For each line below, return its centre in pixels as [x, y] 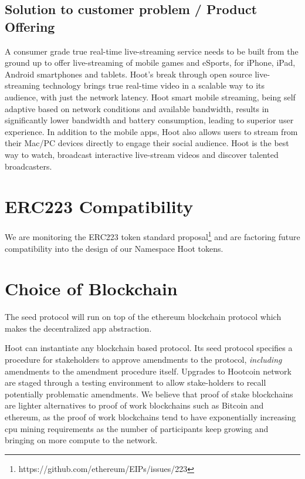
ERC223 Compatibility [99, 206]
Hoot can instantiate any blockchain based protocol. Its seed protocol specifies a [149, 348]
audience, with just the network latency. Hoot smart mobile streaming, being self [150, 97]
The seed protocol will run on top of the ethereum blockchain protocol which [143, 317]
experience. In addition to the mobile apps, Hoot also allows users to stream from [151, 131]
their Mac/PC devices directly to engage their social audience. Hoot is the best [147, 143]
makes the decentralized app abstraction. [78, 328]
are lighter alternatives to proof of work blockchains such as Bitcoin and [134, 405]
